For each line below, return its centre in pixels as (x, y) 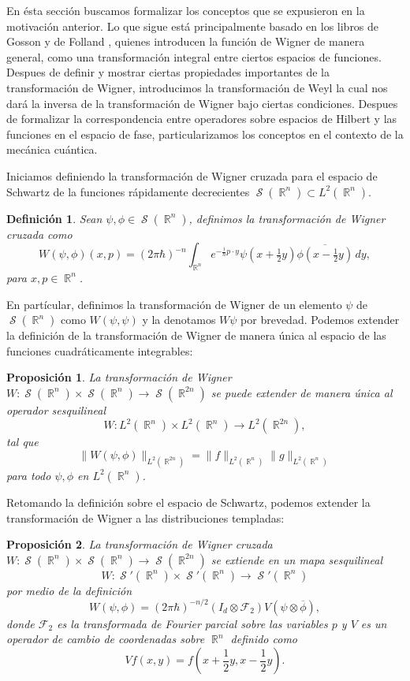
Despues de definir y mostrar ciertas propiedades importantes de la (168, 72)
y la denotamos (179, 320)
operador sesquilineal (56, 409)
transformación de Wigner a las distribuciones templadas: (145, 517)
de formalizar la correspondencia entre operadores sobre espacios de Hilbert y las (202, 119)
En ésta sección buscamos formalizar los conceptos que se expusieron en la (186, 10)
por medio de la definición (69, 590)
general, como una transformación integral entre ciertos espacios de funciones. (194, 56)
